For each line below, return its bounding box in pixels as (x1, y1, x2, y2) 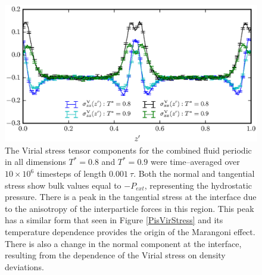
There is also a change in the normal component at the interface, (5, 237, 242, 249)
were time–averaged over (150, 155, 240, 168)
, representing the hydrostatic (144, 179, 252, 191)
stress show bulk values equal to (5, 179, 121, 191)
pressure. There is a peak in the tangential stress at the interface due (5, 190, 257, 203)
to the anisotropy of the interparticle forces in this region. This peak (5, 202, 254, 214)
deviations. (5, 260, 44, 273)
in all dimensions (5, 155, 66, 168)
